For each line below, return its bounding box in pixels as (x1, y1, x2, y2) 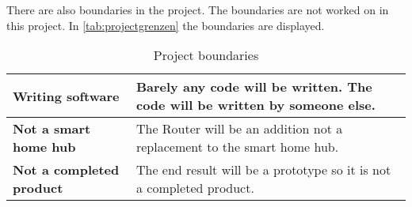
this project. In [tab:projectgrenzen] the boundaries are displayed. (6, 17, 325, 33)
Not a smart (13, 119, 91, 138)
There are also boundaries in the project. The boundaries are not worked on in (6, 2, 389, 17)
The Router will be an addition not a (135, 119, 343, 138)
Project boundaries (153, 46, 259, 65)
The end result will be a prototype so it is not (135, 160, 391, 179)
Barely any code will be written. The (135, 77, 372, 96)
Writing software (13, 86, 120, 105)
